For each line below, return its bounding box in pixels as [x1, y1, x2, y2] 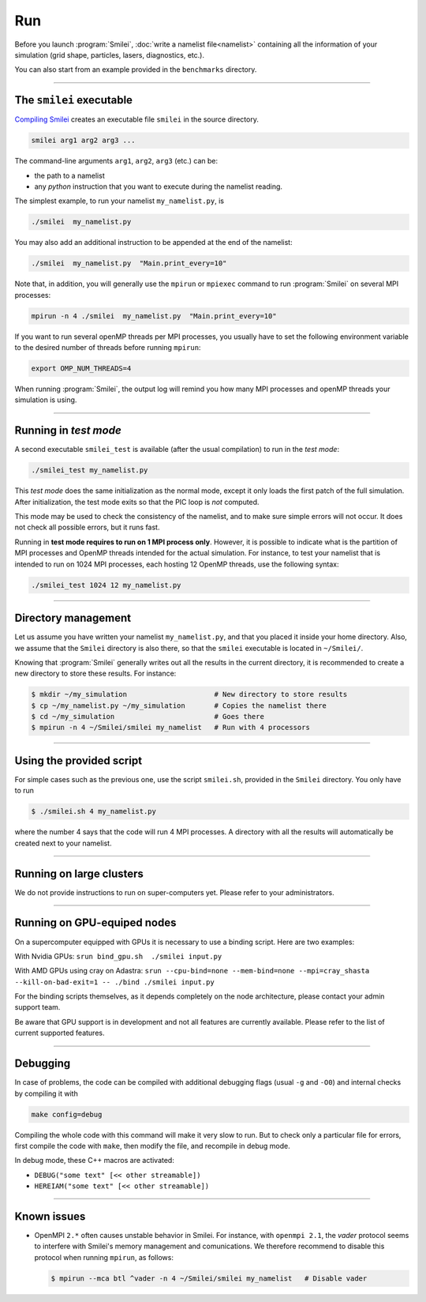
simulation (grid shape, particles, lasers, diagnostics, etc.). [14, 50, 205, 59]
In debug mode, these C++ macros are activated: [14, 1156, 175, 1165]
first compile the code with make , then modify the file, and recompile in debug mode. [14, 1141, 291, 1150]
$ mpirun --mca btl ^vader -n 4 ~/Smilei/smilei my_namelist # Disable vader [50, 1274, 368, 1283]
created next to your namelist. [14, 838, 112, 848]
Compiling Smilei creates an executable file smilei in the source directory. [14, 115, 260, 124]
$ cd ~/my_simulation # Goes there [31, 712, 264, 721]
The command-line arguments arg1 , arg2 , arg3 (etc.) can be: [14, 156, 219, 166]
